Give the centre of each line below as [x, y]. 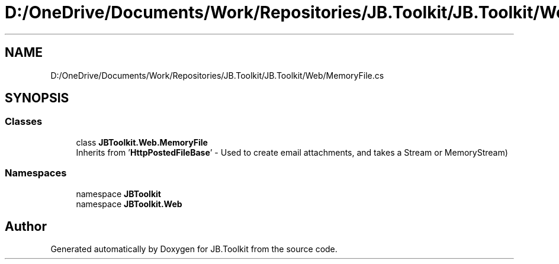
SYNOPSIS [37, 98]
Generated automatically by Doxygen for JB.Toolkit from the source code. [194, 249]
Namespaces [36, 173]
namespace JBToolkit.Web [129, 204]
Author [26, 226]
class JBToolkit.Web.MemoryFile [142, 142]
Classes [24, 122]
